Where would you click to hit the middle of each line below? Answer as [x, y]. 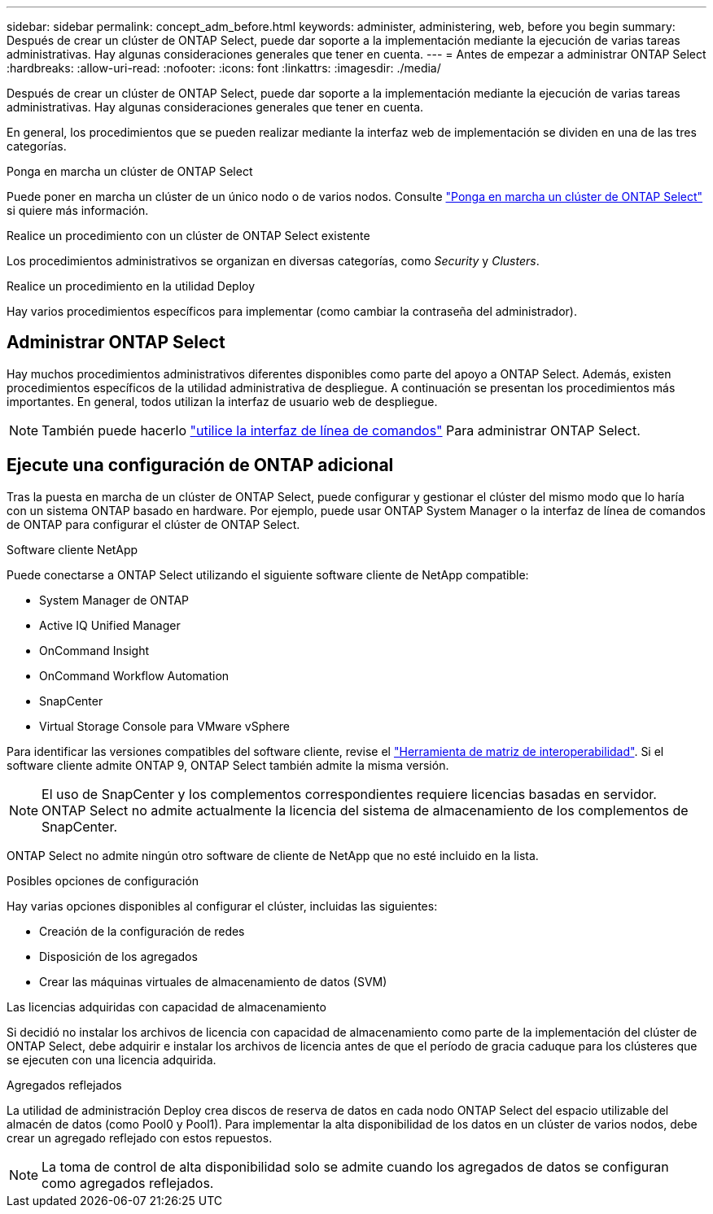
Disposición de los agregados [118, 956]
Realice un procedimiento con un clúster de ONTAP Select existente [188, 236]
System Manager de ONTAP [114, 600]
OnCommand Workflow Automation [134, 675]
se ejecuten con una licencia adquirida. [112, 1059]
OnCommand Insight [94, 650]
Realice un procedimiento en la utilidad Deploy [131, 286]
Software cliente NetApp [72, 549]
